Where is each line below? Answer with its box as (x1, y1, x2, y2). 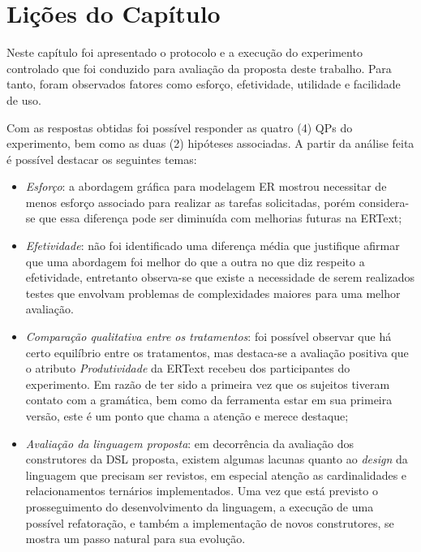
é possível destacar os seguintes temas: (6, 150, 197, 167)
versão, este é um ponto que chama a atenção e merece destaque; (25, 408, 349, 424)
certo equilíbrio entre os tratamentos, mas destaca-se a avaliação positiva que (25, 343, 409, 360)
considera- (359, 193, 410, 210)
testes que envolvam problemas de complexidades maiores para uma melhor (25, 284, 401, 301)
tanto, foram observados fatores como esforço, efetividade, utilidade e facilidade (6, 75, 401, 93)
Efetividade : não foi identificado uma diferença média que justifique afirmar (25, 237, 400, 254)
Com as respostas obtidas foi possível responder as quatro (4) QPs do (6, 119, 353, 136)
